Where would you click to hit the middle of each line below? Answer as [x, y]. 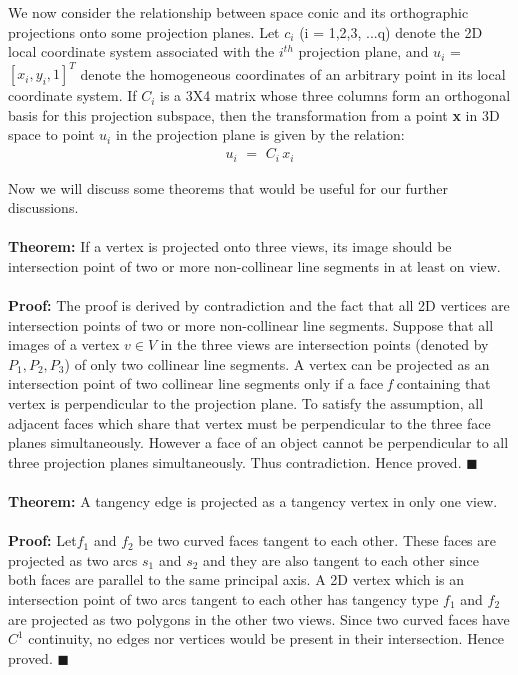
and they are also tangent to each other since [341, 559]
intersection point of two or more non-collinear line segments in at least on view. [254, 265]
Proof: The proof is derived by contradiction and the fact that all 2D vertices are [259, 305]
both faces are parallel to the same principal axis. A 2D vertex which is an [236, 579]
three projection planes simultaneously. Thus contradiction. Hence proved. [235, 461]
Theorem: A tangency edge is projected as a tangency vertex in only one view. [253, 501]
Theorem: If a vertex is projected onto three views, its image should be [230, 246]
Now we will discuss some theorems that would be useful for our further [228, 187]
